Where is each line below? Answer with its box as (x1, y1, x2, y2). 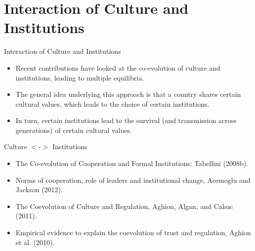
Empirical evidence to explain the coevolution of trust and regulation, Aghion (15, 227, 251, 238)
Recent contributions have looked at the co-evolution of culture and (15, 62, 220, 73)
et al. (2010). (15, 237, 55, 247)
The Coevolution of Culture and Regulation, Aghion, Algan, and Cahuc (15, 201, 233, 211)
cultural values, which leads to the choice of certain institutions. (15, 98, 210, 109)
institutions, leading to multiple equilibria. (15, 72, 144, 83)
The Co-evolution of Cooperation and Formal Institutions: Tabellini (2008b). (15, 158, 249, 168)
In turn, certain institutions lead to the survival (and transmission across (15, 115, 237, 125)
